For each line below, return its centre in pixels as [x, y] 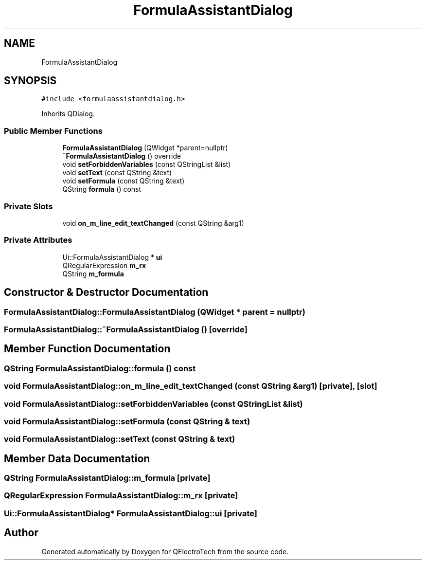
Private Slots [28, 206]
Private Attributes [38, 240]
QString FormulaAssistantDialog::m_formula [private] [107, 478]
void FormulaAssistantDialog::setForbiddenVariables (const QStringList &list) [153, 404]
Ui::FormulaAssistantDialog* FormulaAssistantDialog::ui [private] [131, 513]
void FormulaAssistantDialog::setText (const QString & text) [120, 439]
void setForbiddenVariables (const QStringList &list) [147, 164]
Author [21, 533]
